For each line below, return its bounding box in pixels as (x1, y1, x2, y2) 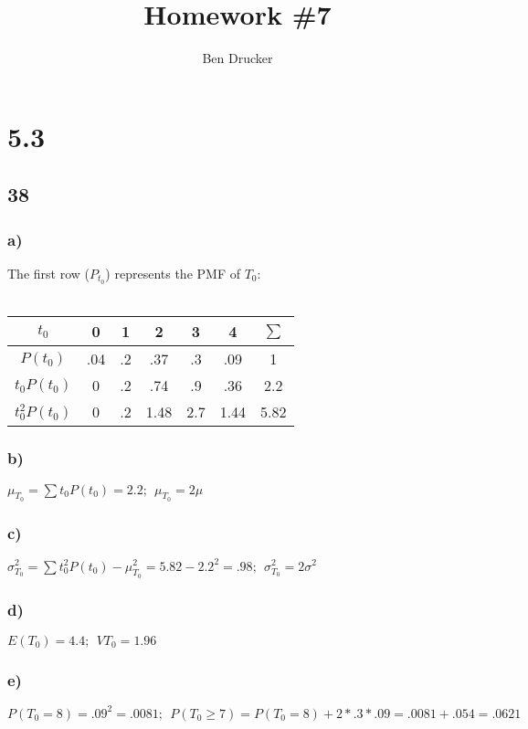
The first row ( (7, 263, 90, 282)
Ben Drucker (202, 48, 273, 68)
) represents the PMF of (105, 263, 240, 282)
